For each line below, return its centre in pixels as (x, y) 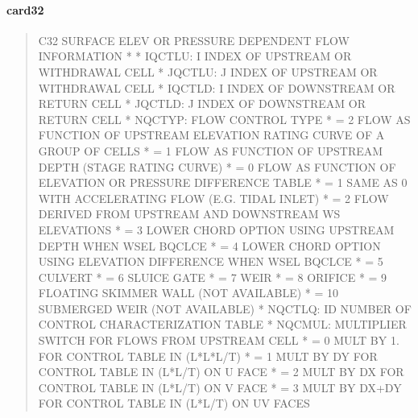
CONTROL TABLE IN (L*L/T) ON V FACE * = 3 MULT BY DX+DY (220, 387)
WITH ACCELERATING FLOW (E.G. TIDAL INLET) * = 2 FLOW (213, 198)
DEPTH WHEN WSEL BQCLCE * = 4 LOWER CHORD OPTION (209, 245)
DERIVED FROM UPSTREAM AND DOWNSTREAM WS (189, 214)
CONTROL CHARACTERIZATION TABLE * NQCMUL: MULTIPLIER (222, 324)
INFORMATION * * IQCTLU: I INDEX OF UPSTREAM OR (195, 56)
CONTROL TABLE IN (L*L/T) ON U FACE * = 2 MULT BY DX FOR (221, 372)
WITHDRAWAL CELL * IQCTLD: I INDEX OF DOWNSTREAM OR (217, 87)
